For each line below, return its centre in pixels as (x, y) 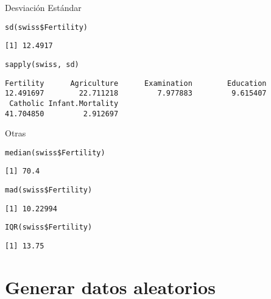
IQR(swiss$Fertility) (49, 227)
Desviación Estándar (43, 7)
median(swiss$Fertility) (55, 153)
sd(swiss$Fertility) (47, 27)
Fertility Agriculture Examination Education (136, 83)
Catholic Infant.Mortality (64, 103)
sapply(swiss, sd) (42, 64)
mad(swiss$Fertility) (49, 190)
